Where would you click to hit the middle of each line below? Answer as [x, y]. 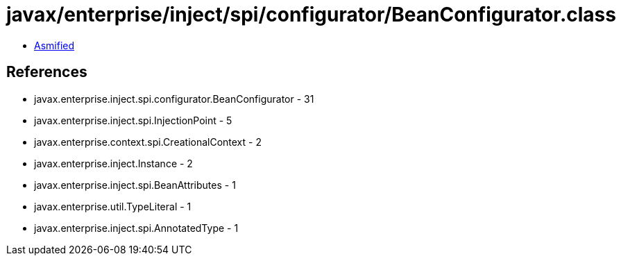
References [47, 72]
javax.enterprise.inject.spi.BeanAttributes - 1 [135, 185]
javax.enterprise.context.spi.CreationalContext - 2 [148, 142]
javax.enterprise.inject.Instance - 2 [113, 163]
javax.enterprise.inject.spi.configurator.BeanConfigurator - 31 [174, 99]
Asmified [54, 45]
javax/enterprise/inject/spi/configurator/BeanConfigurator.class [311, 15]
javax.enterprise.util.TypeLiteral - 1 [113, 206]
